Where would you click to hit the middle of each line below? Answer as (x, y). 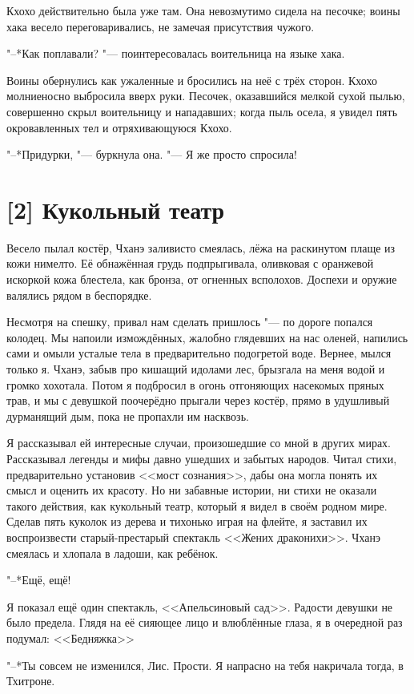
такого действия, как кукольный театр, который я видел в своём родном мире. (197, 505)
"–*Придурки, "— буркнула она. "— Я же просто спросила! (152, 154)
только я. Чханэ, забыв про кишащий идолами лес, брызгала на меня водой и (196, 369)
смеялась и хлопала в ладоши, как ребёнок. (113, 553)
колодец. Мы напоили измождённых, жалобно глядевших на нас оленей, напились (207, 337)
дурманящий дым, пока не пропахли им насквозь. (128, 416)
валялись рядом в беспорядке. (79, 295)
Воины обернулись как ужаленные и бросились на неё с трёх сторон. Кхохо (192, 80)
